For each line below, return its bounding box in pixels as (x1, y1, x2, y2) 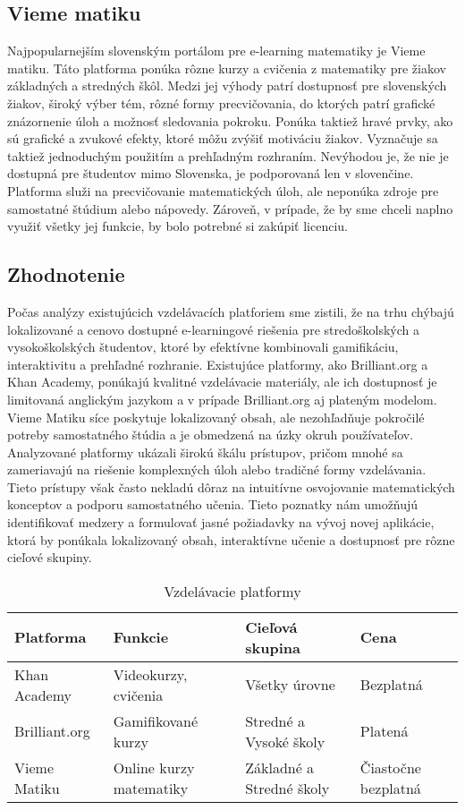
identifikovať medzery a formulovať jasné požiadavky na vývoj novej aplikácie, (7, 513, 435, 532)
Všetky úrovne (245, 674, 335, 695)
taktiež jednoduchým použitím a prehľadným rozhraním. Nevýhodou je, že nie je (7, 146, 449, 165)
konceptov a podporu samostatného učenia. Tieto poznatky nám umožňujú (7, 495, 418, 514)
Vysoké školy (245, 730, 325, 752)
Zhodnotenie (7, 260, 125, 288)
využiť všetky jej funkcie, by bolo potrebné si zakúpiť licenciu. (7, 217, 348, 235)
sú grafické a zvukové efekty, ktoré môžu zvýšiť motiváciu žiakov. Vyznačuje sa (7, 129, 438, 148)
